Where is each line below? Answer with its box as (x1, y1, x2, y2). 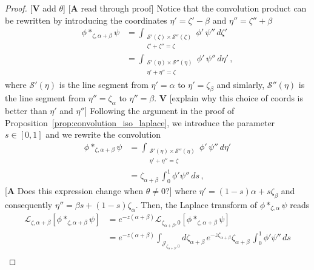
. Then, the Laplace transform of (135, 198, 257, 211)
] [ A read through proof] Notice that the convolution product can (63, 2, 307, 14)
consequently (5, 198, 53, 211)
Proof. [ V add (5, 2, 56, 14)
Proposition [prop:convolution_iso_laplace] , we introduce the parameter (5, 116, 275, 129)
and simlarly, (216, 78, 265, 90)
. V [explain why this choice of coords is (154, 92, 304, 104)
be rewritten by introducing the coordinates (5, 13, 167, 26)
